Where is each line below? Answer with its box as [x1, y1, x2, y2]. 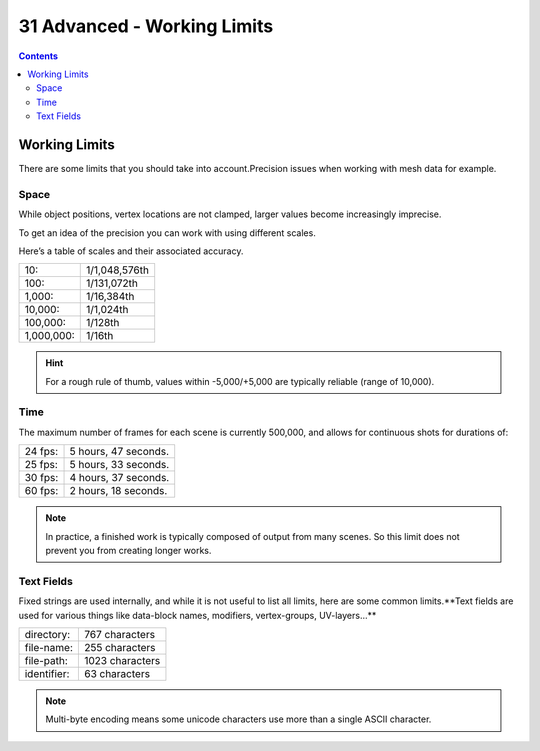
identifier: [24, 666, 70, 680]
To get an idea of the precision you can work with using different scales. [18, 226, 317, 239]
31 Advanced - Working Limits [18, 15, 274, 37]
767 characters [83, 627, 155, 641]
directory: [24, 627, 71, 641]
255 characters [83, 640, 156, 654]
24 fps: [24, 445, 59, 459]
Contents [18, 50, 59, 62]
